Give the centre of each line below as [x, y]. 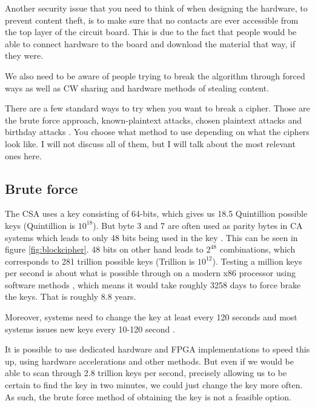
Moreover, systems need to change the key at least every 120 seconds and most [151, 317]
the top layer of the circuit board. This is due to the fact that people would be [151, 32]
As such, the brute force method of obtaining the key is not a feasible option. [148, 396]
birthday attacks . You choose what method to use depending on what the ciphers [157, 132]
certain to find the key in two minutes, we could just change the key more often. [154, 385]
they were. [24, 55]
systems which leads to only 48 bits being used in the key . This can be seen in [151, 237]
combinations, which [257, 249]
